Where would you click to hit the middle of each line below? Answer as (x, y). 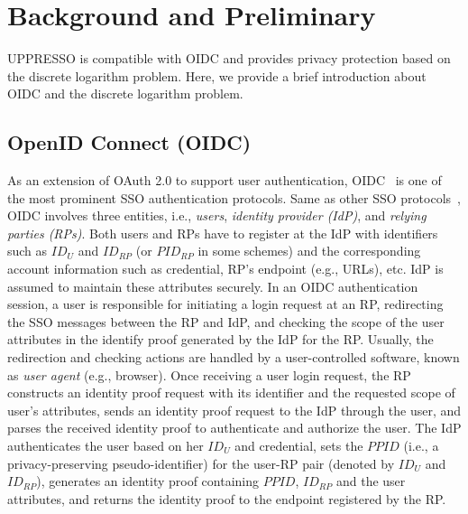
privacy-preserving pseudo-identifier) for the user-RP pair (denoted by (201, 463)
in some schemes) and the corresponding (309, 251)
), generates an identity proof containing (148, 481)
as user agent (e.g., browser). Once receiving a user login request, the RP (209, 374)
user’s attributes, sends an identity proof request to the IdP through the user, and (234, 410)
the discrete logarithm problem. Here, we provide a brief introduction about (217, 75)
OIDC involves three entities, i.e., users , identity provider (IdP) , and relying (217, 215)
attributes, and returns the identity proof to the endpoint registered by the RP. (227, 498)
